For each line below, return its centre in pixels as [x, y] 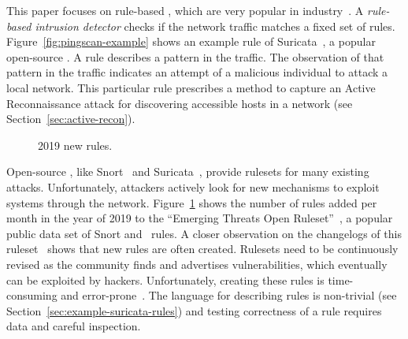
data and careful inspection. [74, 326]
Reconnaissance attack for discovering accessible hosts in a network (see [180, 103]
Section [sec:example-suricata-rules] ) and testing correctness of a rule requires [194, 310]
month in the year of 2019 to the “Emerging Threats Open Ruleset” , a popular [200, 218]
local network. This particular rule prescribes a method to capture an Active [191, 87]
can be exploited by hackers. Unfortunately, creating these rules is [165, 279]
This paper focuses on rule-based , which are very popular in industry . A [185, 10]
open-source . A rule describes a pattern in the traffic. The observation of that [195, 56]
